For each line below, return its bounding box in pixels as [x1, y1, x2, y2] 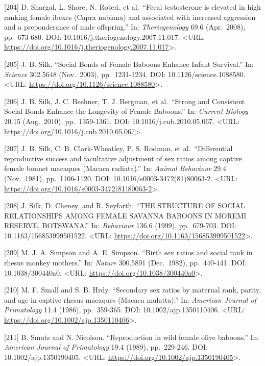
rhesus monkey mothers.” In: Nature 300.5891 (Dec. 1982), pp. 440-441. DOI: [4, 257, 247, 268]
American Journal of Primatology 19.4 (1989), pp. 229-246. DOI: [4, 341, 208, 352]
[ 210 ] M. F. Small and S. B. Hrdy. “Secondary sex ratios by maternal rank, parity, [4, 284, 261, 295]
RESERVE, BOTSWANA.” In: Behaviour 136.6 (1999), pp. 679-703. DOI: [4, 220, 236, 231]
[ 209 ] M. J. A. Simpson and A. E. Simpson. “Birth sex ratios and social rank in [4, 247, 253, 258]
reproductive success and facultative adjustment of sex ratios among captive [4, 153, 242, 163]
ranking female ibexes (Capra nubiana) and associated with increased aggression [4, 11, 256, 22]
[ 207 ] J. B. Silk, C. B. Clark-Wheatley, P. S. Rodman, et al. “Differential [4, 143, 233, 154]
